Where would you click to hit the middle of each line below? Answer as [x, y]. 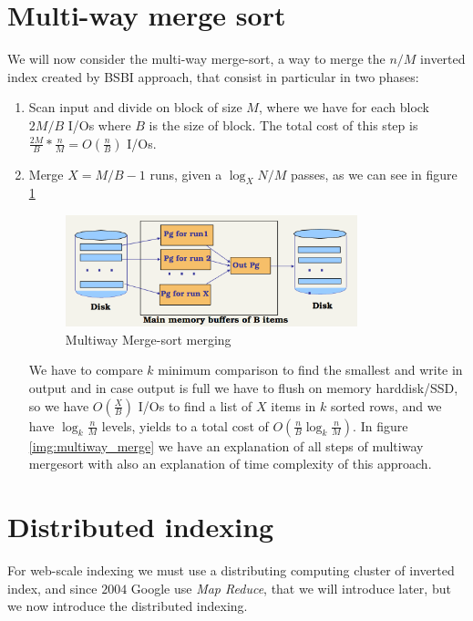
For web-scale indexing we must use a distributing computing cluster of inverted [231, 569]
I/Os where [99, 124]
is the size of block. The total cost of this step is [283, 124]
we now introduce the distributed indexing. [128, 606]
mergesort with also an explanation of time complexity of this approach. [230, 464]
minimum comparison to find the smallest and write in [310, 370]
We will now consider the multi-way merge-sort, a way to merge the [196, 59]
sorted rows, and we [386, 405]
